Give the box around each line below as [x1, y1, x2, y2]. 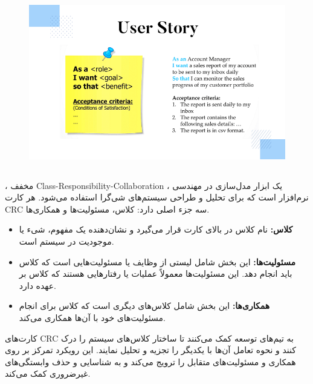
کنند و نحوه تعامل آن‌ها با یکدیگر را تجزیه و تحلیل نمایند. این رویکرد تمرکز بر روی [5, 343, 296, 356]
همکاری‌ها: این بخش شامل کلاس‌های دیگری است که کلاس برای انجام [19, 299, 270, 312]
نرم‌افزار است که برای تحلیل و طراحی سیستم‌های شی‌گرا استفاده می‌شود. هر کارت [5, 191, 309, 204]
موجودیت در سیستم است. [19, 235, 114, 248]
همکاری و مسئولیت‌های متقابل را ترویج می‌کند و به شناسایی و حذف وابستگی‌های [5, 355, 296, 368]
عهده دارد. [19, 279, 56, 291]
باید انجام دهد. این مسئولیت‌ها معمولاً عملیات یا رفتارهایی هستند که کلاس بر [19, 267, 292, 280]
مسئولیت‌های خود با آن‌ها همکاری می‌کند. [19, 311, 166, 324]
